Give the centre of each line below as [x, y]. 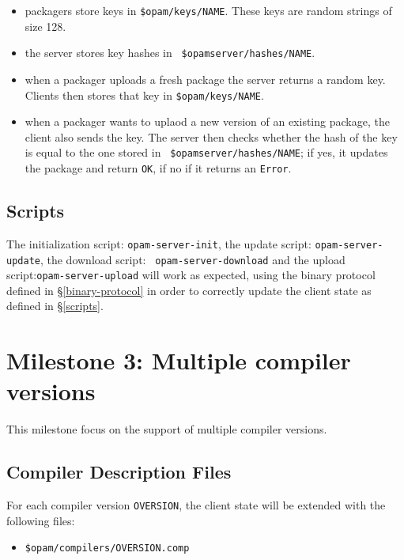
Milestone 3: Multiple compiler [179, 360]
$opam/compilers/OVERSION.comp [107, 549]
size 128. [45, 26]
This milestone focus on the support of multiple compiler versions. [167, 429]
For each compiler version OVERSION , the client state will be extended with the [196, 505]
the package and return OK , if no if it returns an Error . [158, 168]
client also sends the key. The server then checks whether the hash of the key [211, 136]
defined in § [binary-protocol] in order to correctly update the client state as [189, 290]
